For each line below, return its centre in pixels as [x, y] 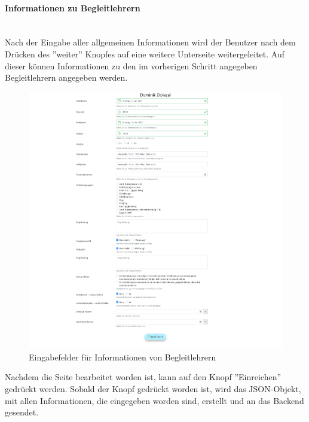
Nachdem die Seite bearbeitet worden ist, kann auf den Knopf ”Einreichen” [143, 377]
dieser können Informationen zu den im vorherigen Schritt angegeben [131, 65]
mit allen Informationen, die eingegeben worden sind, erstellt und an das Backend [154, 400]
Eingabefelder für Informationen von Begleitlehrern [123, 357]
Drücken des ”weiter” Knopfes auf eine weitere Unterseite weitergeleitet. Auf [145, 53]
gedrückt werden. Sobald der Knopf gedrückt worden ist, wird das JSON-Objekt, [153, 388]
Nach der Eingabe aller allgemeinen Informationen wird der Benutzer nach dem [150, 42]
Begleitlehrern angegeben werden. [66, 77]
